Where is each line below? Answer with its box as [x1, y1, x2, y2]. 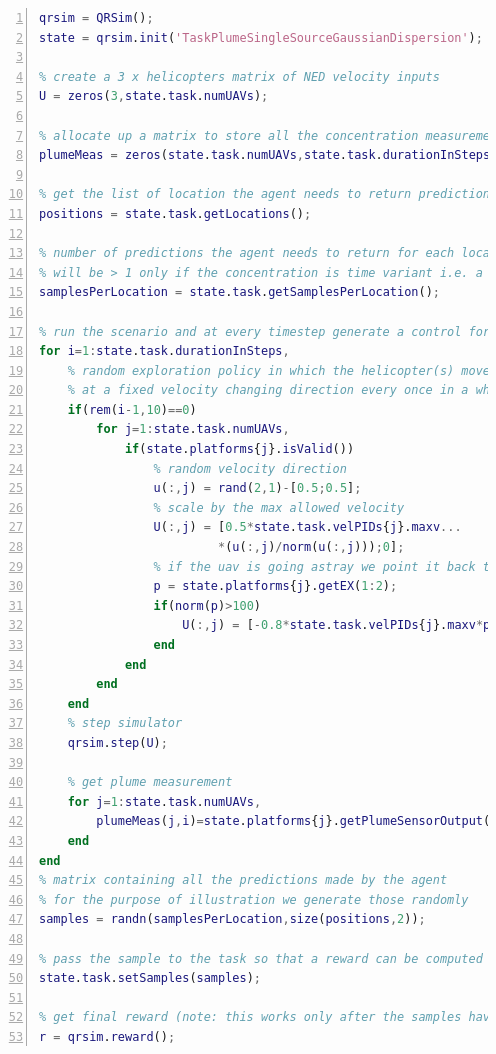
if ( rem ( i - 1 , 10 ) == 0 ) [67, 402, 197, 417]
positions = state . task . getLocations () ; [39, 206, 312, 221]
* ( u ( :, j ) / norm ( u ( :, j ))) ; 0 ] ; [217, 540, 405, 555]
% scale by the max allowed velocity [153, 500, 405, 515]
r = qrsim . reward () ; [39, 1029, 176, 1044]
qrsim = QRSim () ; [39, 11, 154, 25]
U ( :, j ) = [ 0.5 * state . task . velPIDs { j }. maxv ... [153, 520, 462, 535]
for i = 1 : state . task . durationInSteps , [39, 344, 290, 359]
